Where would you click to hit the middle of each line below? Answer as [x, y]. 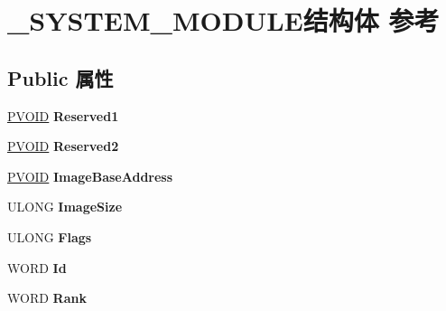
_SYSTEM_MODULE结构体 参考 [223, 20]
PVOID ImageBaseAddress [90, 176]
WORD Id [37, 267]
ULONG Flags [50, 236]
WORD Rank [47, 298]
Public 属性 [60, 77]
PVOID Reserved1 [63, 115]
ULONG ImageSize [65, 207]
